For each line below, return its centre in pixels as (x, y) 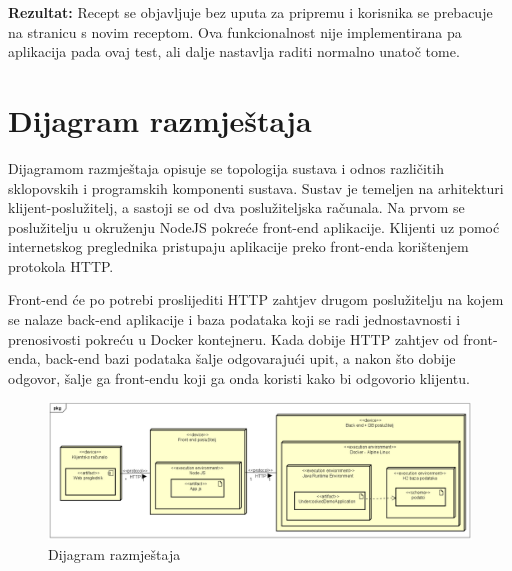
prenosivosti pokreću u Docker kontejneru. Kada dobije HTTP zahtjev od (233, 338)
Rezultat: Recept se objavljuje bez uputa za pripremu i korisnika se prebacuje (250, 12)
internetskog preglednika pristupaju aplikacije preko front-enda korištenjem (238, 246)
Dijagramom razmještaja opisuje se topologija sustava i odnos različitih (226, 167)
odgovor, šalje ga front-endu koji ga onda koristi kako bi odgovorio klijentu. (239, 377)
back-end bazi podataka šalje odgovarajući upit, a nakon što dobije (250, 358)
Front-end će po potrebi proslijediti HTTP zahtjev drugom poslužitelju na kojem (256, 299)
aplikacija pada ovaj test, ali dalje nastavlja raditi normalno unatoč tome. (234, 51)
